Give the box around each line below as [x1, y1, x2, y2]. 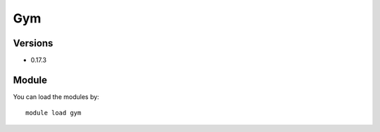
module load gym [25, 109, 82, 117]
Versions [13, 37, 53, 49]
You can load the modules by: [13, 92, 100, 101]
